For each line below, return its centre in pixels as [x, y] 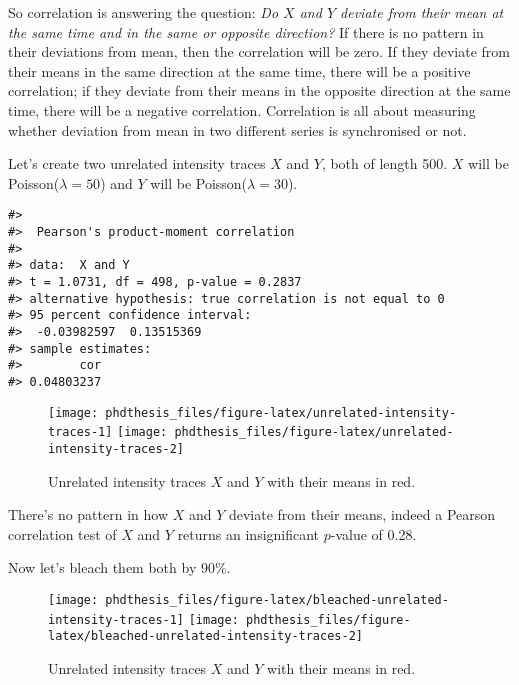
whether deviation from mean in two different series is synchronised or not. [237, 129]
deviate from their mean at [422, 12]
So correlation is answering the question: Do [143, 12]
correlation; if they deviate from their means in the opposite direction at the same [259, 90]
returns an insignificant [248, 533]
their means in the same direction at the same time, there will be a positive [239, 70]
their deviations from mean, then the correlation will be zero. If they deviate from [259, 51]
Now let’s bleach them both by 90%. [119, 567]
